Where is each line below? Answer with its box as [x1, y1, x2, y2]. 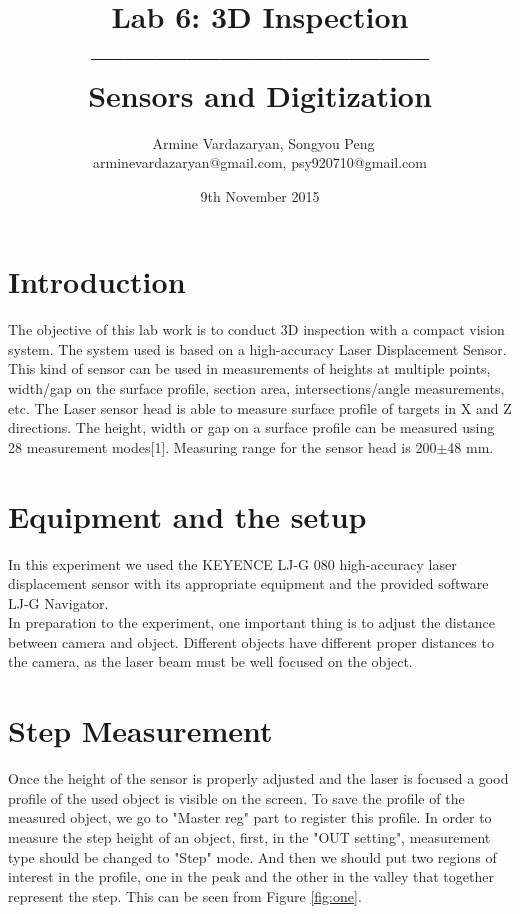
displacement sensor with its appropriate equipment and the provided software [8, 573, 489, 594]
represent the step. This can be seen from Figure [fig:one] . [8, 885, 362, 906]
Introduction [8, 261, 186, 302]
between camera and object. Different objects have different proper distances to [8, 631, 494, 652]
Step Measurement [8, 710, 273, 751]
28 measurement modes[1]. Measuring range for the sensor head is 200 [8, 436, 437, 457]
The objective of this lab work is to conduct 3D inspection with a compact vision [8, 319, 505, 340]
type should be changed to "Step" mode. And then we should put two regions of [8, 846, 497, 867]
